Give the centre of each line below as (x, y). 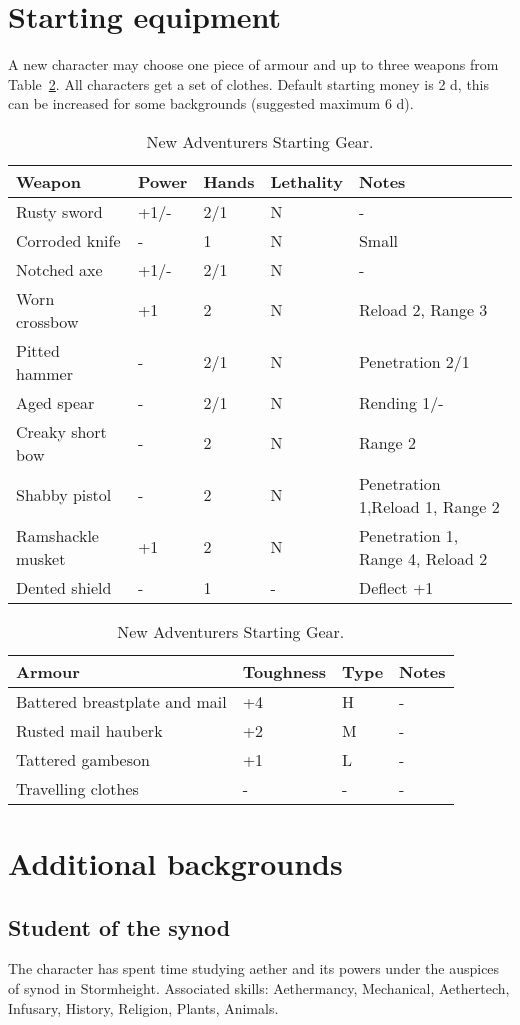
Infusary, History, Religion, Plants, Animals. (143, 1007)
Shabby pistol (64, 495)
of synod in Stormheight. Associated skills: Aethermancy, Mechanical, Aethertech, (259, 988)
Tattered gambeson (83, 759)
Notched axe (59, 269)
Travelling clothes (77, 788)
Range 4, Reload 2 (423, 558)
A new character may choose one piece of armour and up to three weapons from (253, 64)
